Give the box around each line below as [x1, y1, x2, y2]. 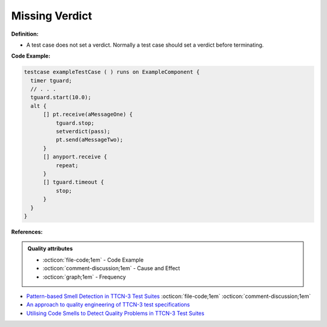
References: [11, 228, 43, 236]
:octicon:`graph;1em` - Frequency [42, 273, 127, 280]
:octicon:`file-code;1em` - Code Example [42, 256, 144, 263]
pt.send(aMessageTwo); [55, 136, 124, 144]
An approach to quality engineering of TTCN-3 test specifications [26, 301, 190, 308]
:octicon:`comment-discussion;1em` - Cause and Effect [42, 265, 180, 272]
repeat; [55, 162, 79, 169]
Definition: [11, 30, 39, 38]
